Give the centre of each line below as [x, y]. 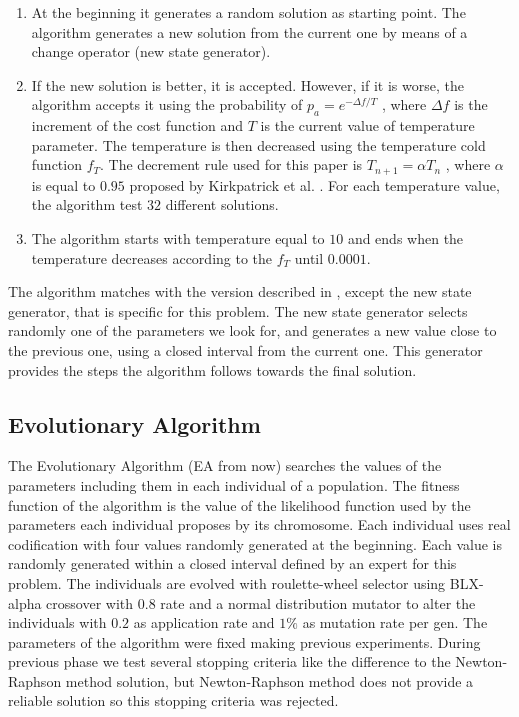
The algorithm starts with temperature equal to [178, 238]
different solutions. [222, 204]
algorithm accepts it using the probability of [167, 104]
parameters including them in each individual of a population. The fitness [234, 484]
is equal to [63, 184]
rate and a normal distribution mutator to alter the [318, 602]
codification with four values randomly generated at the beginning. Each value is [255, 543]
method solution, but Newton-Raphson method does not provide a [269, 680]
